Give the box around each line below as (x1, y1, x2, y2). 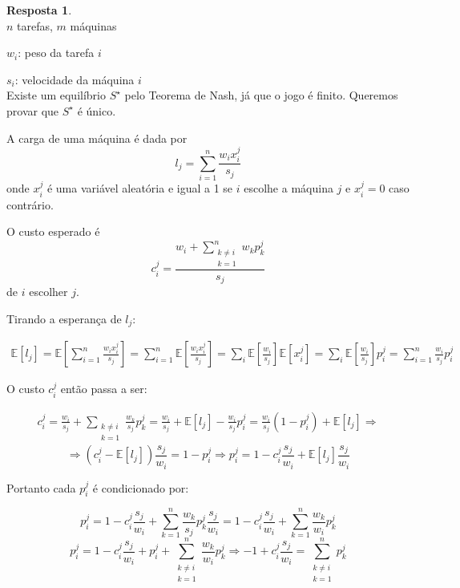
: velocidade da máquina (14, 71, 135, 87)
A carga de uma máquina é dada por (6, 129, 188, 146)
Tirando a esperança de (6, 310, 122, 326)
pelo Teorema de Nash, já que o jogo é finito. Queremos (124, 87, 398, 103)
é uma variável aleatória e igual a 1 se (46, 180, 233, 197)
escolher (29, 283, 68, 300)
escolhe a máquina (244, 180, 333, 197)
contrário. (6, 196, 54, 213)
